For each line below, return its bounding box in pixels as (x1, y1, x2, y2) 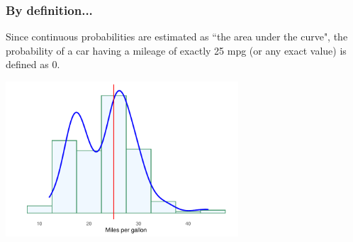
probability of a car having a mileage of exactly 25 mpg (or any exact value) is (6, 43, 347, 57)
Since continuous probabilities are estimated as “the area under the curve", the (6, 29, 348, 44)
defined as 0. (6, 57, 60, 72)
